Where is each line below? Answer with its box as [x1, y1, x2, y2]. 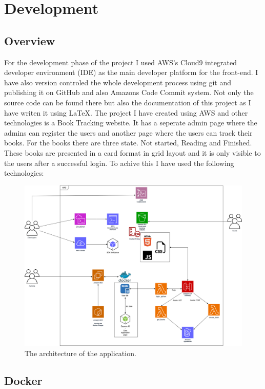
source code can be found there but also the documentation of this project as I [4, 97, 251, 107]
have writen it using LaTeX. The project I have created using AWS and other [4, 107, 248, 118]
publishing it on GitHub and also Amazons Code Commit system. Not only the [4, 87, 254, 98]
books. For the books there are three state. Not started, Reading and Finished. [4, 137, 252, 148]
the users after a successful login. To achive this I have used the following [4, 157, 234, 168]
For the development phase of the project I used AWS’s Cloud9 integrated [4, 57, 237, 67]
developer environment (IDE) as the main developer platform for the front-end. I [4, 67, 258, 78]
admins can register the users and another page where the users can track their [4, 127, 253, 138]
